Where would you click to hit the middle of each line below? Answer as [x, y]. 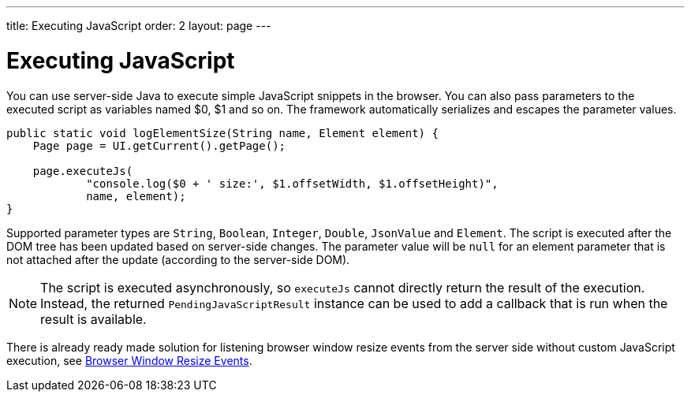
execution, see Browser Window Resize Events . [129, 360]
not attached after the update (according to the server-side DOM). [178, 259]
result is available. [93, 319]
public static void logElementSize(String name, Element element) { [222, 133]
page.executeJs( [83, 171]
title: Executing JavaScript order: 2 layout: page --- [139, 26]
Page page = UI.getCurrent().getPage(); [159, 145]
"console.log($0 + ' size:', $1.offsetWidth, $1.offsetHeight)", [292, 183]
